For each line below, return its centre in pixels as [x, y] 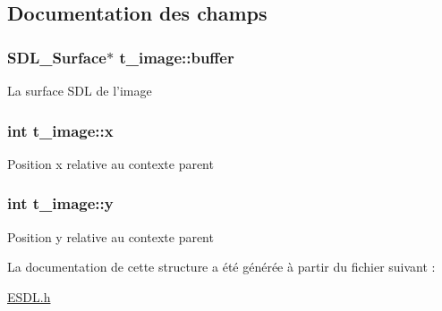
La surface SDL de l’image [80, 90]
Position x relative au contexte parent [110, 163]
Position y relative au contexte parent [110, 236]
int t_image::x [60, 130]
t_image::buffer [177, 57]
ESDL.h [29, 296]
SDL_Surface [57, 57]
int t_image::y [60, 203]
